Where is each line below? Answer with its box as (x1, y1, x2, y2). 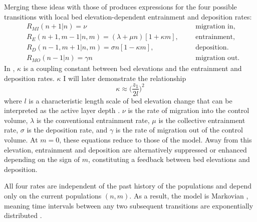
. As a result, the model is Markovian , (129, 190, 248, 200)
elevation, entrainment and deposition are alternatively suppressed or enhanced (4, 144, 247, 154)
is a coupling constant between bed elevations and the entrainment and (23, 63, 242, 73)
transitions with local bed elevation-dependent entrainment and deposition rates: (4, 11, 252, 21)
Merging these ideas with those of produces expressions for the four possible (4, 1, 237, 11)
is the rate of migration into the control (128, 105, 249, 115)
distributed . (4, 210, 42, 220)
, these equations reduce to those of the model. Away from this (59, 134, 252, 144)
